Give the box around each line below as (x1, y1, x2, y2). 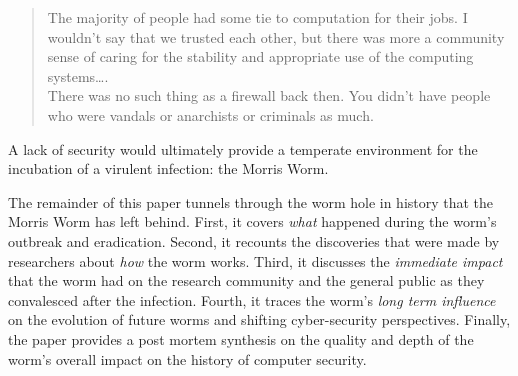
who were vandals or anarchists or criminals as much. (47, 104, 374, 125)
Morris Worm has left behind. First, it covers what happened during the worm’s (8, 211, 497, 232)
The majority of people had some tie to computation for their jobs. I (47, 7, 468, 27)
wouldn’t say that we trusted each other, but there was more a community (47, 26, 505, 47)
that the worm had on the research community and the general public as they (8, 270, 485, 291)
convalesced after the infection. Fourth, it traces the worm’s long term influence (8, 289, 496, 310)
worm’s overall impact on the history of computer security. (8, 348, 367, 369)
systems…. (47, 65, 109, 86)
